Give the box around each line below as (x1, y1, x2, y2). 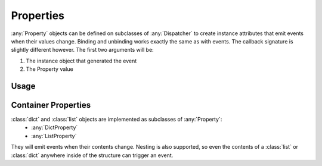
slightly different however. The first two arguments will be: (11, 46, 154, 54)
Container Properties (11, 100, 91, 110)
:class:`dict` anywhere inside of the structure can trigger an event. (11, 152, 174, 159)
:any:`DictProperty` (31, 124, 78, 131)
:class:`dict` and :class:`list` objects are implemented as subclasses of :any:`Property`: (11, 116, 222, 123)
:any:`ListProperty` (31, 132, 77, 139)
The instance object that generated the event (26, 57, 137, 64)
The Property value (26, 65, 74, 73)
